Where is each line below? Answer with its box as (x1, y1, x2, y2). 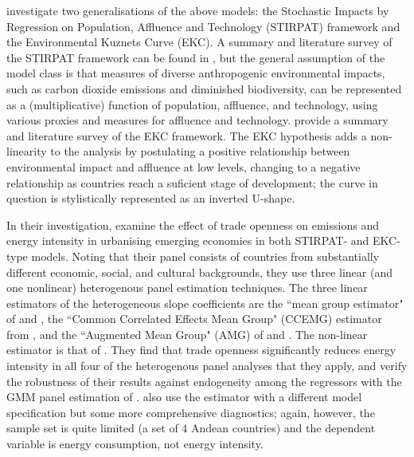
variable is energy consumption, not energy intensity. (6, 435, 264, 452)
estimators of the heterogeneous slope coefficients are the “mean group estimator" (6, 294, 404, 311)
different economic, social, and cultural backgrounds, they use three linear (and (6, 263, 393, 280)
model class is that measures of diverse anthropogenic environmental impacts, (6, 65, 385, 81)
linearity (6, 143, 47, 160)
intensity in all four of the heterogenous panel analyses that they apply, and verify (6, 357, 408, 374)
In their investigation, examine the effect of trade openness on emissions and (6, 216, 379, 233)
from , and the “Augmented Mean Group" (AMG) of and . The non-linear (6, 325, 368, 342)
